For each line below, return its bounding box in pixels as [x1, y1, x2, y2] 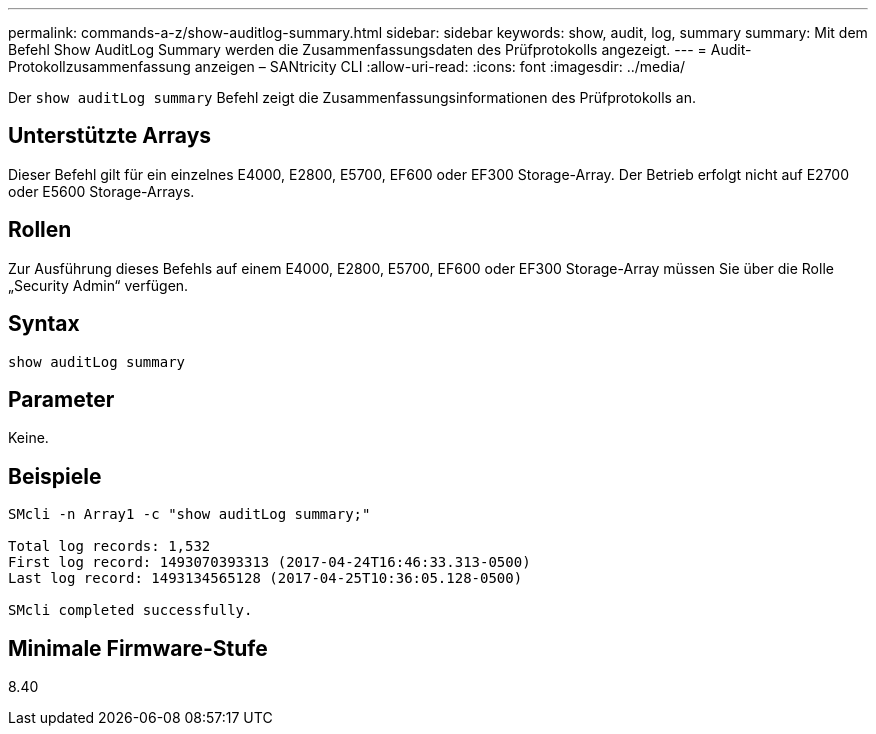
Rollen [8, 217, 72, 243]
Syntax [8, 311, 80, 337]
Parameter [8, 386, 115, 412]
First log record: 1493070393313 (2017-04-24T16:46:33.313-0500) [8, 554, 531, 571]
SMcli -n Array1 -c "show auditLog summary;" [8, 506, 371, 523]
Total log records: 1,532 [8, 538, 211, 555]
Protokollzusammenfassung [8, 58, 191, 75]
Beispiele [8, 463, 102, 489]
